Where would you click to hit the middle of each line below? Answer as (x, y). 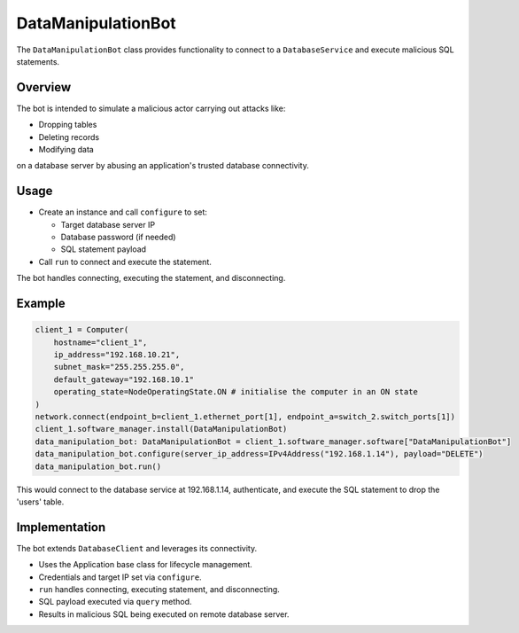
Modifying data (66, 150)
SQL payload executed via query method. (115, 602)
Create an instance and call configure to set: (123, 212)
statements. (38, 61)
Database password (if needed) (118, 237)
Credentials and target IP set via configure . (120, 577)
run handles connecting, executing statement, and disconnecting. (159, 590)
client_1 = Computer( (82, 330)
